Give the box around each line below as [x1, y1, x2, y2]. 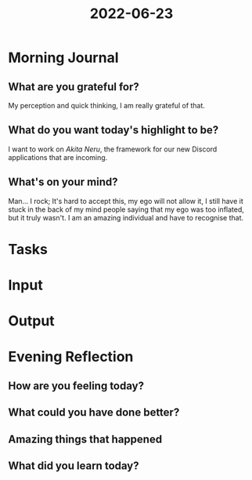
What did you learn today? [8, 459, 139, 472]
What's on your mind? [8, 176, 119, 189]
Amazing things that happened [8, 432, 163, 445]
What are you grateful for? [8, 80, 139, 93]
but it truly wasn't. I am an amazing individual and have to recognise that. [8, 213, 244, 222]
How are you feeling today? [8, 379, 145, 392]
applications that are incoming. [8, 152, 108, 162]
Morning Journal [8, 49, 119, 67]
